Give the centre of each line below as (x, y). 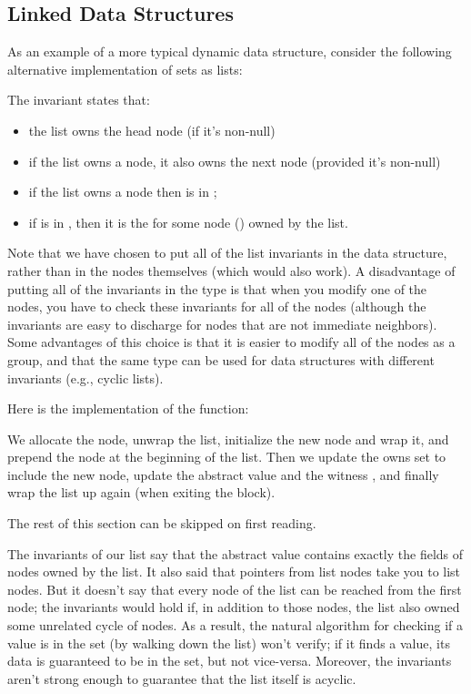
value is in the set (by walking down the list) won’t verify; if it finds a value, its (229, 643)
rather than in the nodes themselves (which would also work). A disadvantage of (231, 270)
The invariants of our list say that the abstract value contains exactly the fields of (235, 553)
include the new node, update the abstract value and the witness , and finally (223, 474)
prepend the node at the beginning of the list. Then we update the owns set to (227, 457)
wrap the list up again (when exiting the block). (141, 492)
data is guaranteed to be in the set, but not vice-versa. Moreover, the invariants (230, 661)
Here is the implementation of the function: (128, 408)
